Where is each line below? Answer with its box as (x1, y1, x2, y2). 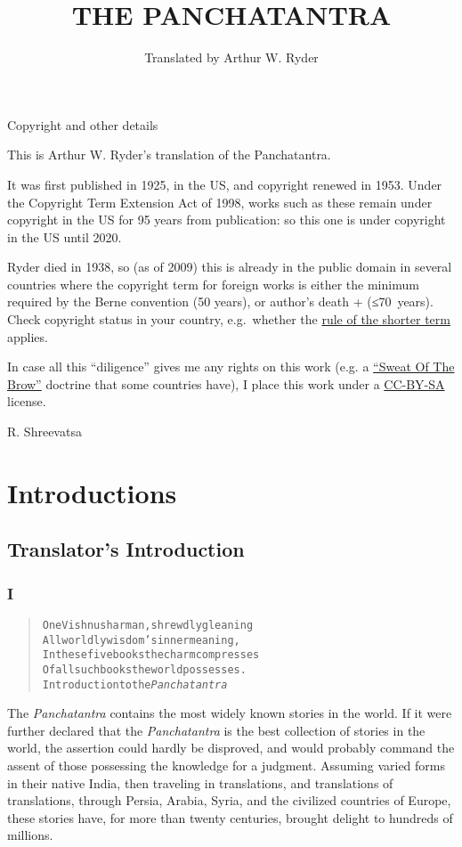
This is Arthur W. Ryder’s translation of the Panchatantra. (7, 145, 331, 164)
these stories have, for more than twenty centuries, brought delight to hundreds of (7, 808, 453, 827)
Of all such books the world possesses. (42, 663, 247, 676)
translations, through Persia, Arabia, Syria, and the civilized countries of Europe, (7, 791, 451, 810)
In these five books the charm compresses (42, 648, 260, 662)
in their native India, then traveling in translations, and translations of (7, 773, 393, 792)
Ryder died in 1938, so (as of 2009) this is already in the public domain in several (7, 257, 452, 276)
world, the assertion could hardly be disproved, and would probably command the (7, 738, 455, 757)
